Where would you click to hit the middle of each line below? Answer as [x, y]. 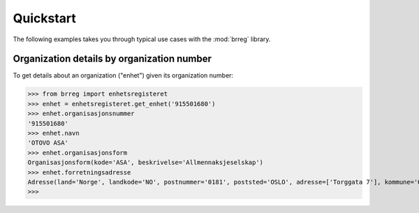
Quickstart [45, 18]
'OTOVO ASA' [48, 143]
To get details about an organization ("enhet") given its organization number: [123, 75]
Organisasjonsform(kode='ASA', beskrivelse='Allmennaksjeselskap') [146, 163]
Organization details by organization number [112, 59]
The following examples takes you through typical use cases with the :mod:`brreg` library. [142, 39]
